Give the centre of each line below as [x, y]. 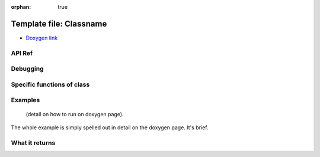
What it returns [33, 143]
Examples [25, 100]
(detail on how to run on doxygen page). [75, 114]
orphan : [21, 7]
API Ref [22, 53]
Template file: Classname [59, 24]
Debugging [27, 69]
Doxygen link [42, 38]
